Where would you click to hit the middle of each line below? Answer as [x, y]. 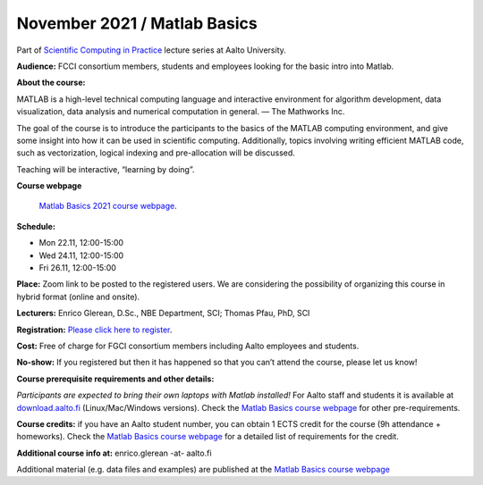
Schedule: [36, 226]
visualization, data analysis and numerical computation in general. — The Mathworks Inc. [181, 112]
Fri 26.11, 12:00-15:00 [77, 268]
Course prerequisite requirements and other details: [115, 379]
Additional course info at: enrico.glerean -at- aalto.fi [114, 453]
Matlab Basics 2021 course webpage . [108, 206]
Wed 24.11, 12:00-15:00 [81, 255]
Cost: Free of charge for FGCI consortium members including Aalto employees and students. [188, 346]
